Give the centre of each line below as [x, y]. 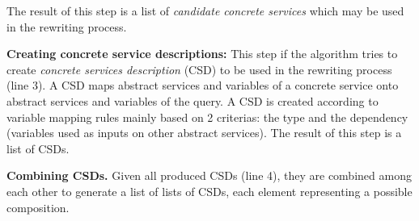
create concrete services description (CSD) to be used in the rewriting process [199, 69]
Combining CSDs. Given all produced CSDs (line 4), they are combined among [209, 175]
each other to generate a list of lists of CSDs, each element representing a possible [209, 191]
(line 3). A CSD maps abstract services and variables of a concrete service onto [203, 85]
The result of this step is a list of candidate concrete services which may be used [205, 10]
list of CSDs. [38, 148]
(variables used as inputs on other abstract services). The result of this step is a [204, 133]
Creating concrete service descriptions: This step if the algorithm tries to [202, 54]
